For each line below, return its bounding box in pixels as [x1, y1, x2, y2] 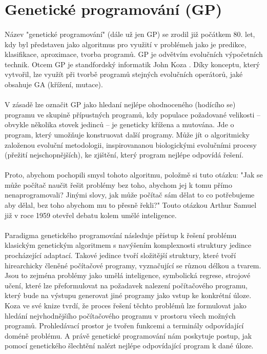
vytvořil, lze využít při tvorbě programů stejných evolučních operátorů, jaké [5, 69, 243, 80]
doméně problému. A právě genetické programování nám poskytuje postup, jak [5, 330, 252, 341]
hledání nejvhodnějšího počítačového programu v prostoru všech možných [5, 310, 236, 321]
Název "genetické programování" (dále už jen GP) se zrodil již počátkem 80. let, [5, 28, 255, 39]
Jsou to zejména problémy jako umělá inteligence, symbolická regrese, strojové [5, 270, 251, 281]
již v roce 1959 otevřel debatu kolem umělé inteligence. [5, 209, 177, 220]
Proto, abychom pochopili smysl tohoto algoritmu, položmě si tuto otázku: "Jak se [5, 169, 263, 180]
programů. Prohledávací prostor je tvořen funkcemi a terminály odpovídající [5, 320, 244, 331]
